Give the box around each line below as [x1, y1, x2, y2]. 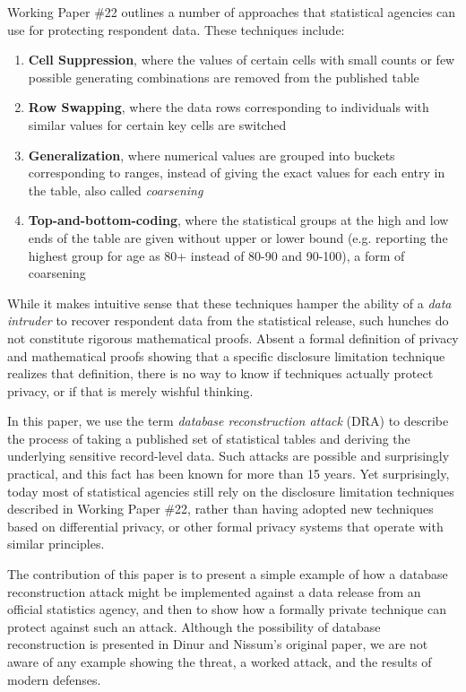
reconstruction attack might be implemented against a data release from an [7, 582, 421, 601]
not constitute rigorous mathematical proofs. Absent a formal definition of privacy [7, 328, 459, 347]
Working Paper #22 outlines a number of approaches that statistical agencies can [7, 3, 456, 21]
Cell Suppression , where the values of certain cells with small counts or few [28, 50, 455, 69]
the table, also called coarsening [28, 180, 203, 199]
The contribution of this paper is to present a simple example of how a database [7, 565, 448, 584]
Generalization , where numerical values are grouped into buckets [28, 145, 395, 164]
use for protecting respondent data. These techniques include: [7, 20, 345, 39]
